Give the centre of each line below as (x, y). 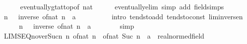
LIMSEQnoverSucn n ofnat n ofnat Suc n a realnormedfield (104, 35)
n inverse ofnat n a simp (77, 26)
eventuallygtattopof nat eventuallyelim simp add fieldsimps (122, 6)
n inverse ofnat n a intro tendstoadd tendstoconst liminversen (123, 16)
